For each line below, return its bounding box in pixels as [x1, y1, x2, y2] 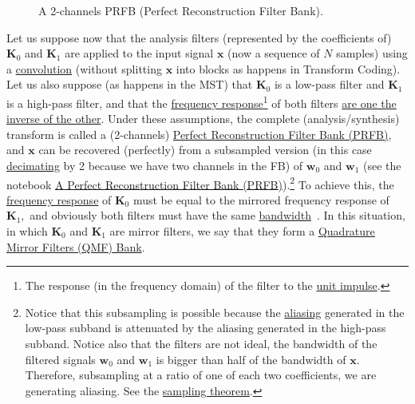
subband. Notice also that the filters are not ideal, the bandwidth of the [25, 335, 377, 351]
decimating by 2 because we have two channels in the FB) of [6, 157, 303, 173]
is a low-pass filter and [274, 76, 385, 93]
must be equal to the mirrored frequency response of [132, 191, 389, 208]
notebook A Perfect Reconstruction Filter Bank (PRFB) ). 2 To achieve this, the [6, 173, 394, 192]
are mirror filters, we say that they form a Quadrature [109, 223, 375, 240]
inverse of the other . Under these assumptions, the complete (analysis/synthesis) [6, 110, 400, 127]
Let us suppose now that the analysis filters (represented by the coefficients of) [6, 29, 392, 46]
